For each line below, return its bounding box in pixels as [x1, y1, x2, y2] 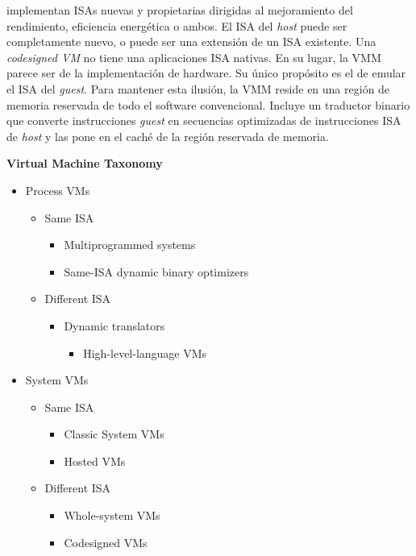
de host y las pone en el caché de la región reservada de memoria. [6, 127, 329, 144]
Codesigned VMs [64, 533, 148, 550]
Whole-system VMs [64, 507, 160, 524]
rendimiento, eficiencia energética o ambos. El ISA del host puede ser [6, 17, 347, 34]
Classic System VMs [64, 425, 164, 442]
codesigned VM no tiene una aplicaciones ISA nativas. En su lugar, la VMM [6, 48, 381, 65]
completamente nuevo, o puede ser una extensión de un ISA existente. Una [6, 33, 376, 50]
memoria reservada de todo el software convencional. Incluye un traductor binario [6, 96, 410, 113]
